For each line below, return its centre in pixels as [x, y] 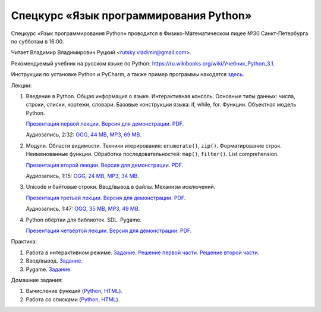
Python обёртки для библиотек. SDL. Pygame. [84, 220]
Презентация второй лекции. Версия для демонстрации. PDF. [105, 165]
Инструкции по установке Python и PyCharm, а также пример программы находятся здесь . [128, 74]
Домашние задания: [37, 280]
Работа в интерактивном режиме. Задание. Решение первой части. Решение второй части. [143, 252]
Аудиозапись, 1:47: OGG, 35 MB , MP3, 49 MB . [83, 209]
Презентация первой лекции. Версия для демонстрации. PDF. [105, 124]
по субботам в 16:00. [37, 41]
